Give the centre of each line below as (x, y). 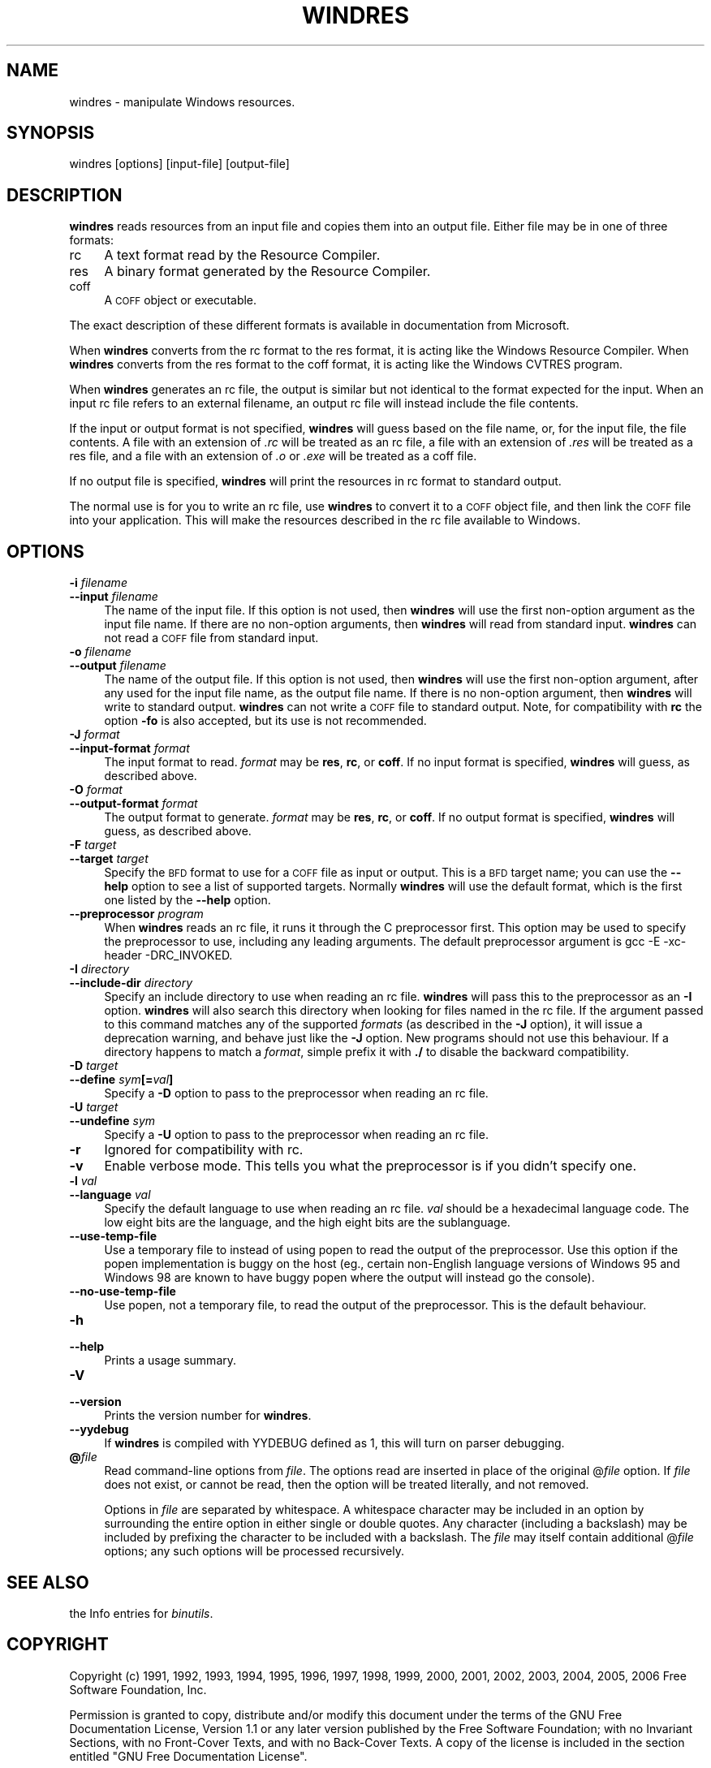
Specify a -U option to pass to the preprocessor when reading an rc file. (296, 1135)
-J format (95, 735)
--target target (109, 859)
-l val (83, 1181)
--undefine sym (112, 1121)
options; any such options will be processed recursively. (254, 1551)
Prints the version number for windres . (208, 1416)
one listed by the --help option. (187, 900)
